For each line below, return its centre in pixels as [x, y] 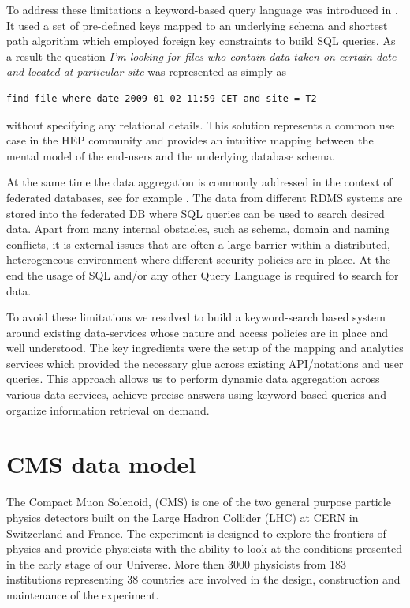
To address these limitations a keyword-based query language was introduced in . [202, 9]
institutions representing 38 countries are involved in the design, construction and [203, 579]
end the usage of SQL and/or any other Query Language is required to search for [203, 274]
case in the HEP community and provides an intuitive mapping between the [190, 140]
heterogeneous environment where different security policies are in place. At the [199, 259]
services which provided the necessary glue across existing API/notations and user [205, 363]
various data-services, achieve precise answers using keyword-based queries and [196, 394]
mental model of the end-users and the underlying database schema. [171, 155]
